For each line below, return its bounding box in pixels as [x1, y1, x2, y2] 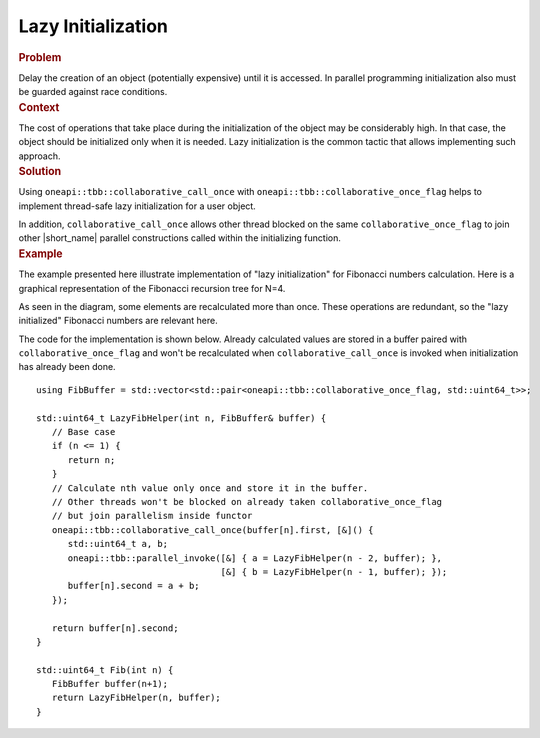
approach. [18, 150, 61, 162]
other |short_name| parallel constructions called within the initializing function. [18, 232, 342, 244]
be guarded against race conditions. [18, 86, 168, 98]
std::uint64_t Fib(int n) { [36, 664, 174, 675]
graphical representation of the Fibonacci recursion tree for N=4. [18, 282, 286, 294]
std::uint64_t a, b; [67, 538, 169, 550]
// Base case [51, 426, 116, 438]
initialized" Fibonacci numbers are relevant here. [18, 315, 219, 327]
